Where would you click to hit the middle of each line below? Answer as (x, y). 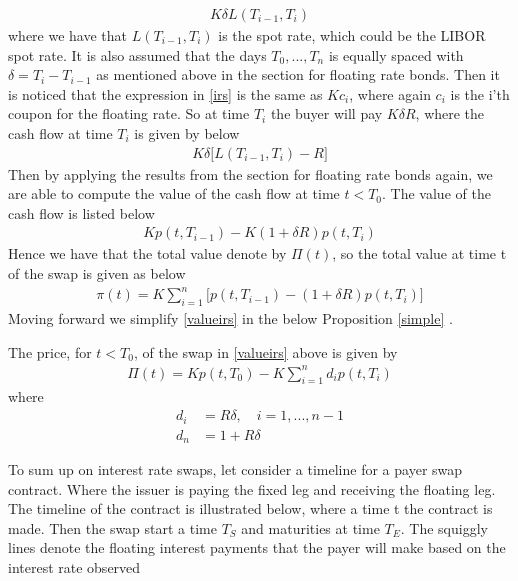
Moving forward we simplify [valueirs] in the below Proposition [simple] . (230, 317)
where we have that (68, 35)
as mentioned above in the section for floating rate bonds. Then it (298, 74)
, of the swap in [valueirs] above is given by (265, 351)
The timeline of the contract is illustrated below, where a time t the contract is (250, 508)
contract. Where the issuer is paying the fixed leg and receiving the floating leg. (252, 488)
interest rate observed (74, 567)
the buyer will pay (326, 113)
